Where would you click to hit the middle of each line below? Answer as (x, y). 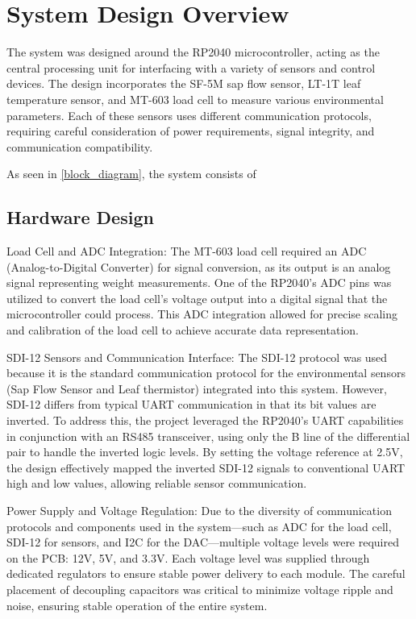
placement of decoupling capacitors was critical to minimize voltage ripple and (200, 589)
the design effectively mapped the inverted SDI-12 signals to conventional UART (206, 467)
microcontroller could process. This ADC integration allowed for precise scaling (202, 314)
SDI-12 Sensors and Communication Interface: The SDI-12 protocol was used (197, 357)
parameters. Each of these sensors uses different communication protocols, (189, 115)
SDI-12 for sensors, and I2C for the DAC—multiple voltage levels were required (203, 542)
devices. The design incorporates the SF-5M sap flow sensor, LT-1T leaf (184, 83)
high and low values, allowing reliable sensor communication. (157, 483)
